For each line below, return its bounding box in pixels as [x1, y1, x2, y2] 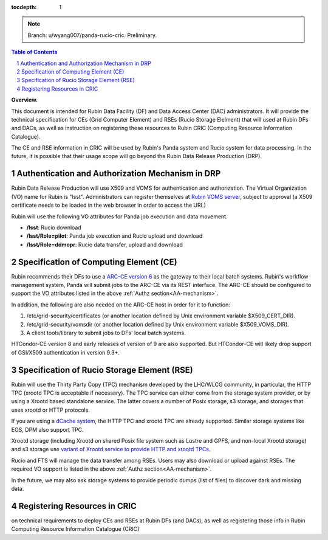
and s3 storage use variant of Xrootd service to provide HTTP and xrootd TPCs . [11, 446, 211, 453]
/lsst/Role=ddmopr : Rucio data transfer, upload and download [26, 241, 183, 248]
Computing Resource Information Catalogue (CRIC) [11, 525, 140, 533]
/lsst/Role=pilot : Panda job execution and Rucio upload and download [26, 232, 203, 240]
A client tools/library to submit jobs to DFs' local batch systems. [26, 329, 186, 336]
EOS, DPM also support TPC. [11, 426, 84, 433]
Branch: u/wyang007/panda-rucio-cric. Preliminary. [27, 31, 157, 39]
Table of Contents [11, 49, 58, 56]
